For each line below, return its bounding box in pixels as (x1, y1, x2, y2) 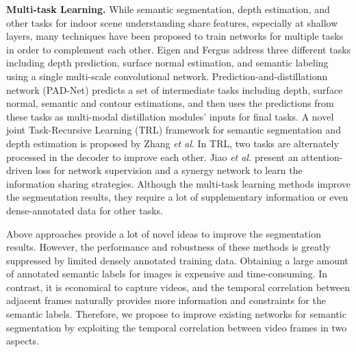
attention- (301, 149, 343, 164)
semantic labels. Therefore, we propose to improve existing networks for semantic (6, 307, 346, 321)
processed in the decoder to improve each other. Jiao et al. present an (6, 149, 298, 164)
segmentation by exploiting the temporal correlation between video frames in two (6, 320, 347, 334)
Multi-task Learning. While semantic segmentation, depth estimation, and (6, 2, 330, 16)
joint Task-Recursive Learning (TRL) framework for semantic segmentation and (6, 123, 341, 137)
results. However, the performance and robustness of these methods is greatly (6, 240, 331, 254)
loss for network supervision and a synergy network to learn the (35, 163, 303, 177)
